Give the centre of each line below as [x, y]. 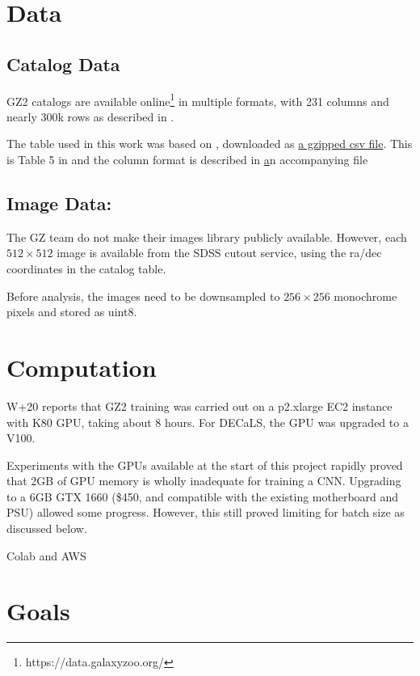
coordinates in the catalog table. [86, 268]
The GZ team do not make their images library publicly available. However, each [207, 237]
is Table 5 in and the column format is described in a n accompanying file [187, 160]
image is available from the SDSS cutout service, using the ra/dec [219, 253]
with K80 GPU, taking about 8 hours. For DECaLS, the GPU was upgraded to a [208, 422]
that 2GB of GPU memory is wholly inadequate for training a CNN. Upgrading [204, 481]
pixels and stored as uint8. [72, 312]
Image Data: [59, 203]
